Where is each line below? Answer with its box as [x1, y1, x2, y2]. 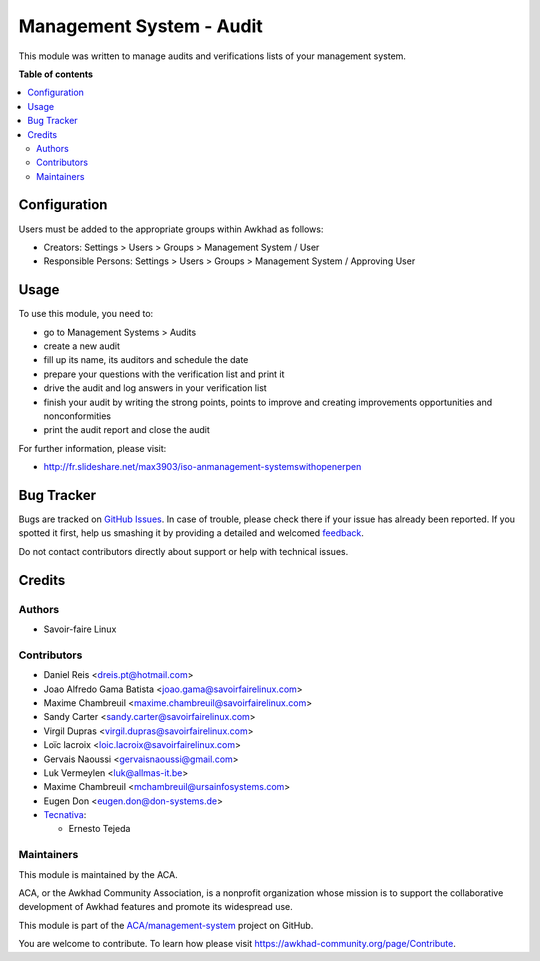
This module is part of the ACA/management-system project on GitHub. [18, 919, 314, 931]
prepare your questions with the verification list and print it [43, 368, 285, 380]
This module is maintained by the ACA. [18, 868, 179, 880]
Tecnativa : [43, 809, 87, 821]
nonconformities [43, 410, 112, 422]
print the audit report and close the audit [43, 424, 210, 436]
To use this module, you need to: [18, 308, 154, 320]
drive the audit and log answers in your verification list [43, 382, 267, 394]
